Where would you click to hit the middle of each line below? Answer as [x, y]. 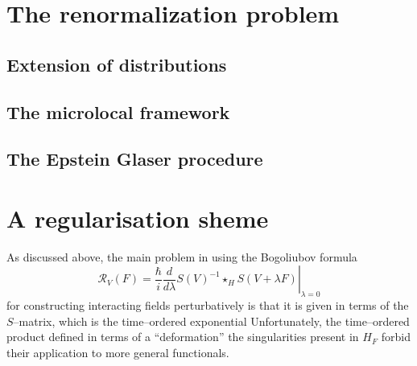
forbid [396, 337]
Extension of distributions [117, 64]
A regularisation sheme [138, 218]
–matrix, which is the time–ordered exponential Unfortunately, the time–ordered [211, 321]
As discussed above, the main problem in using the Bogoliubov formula [182, 256]
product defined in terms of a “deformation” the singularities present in [183, 337]
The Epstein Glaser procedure [135, 159]
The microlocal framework [118, 111]
